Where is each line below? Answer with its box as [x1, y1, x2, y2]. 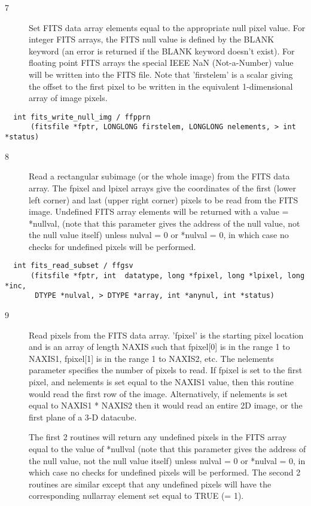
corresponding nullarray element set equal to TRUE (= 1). [29, 489, 244, 502]
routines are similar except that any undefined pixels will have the [29, 477, 272, 490]
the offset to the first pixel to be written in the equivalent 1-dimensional [29, 80, 293, 92]
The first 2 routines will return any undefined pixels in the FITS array [29, 431, 287, 443]
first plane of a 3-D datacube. [29, 410, 137, 423]
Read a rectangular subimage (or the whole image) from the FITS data [29, 170, 290, 182]
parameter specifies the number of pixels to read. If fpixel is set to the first [29, 364, 303, 376]
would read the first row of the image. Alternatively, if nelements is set [29, 387, 288, 400]
